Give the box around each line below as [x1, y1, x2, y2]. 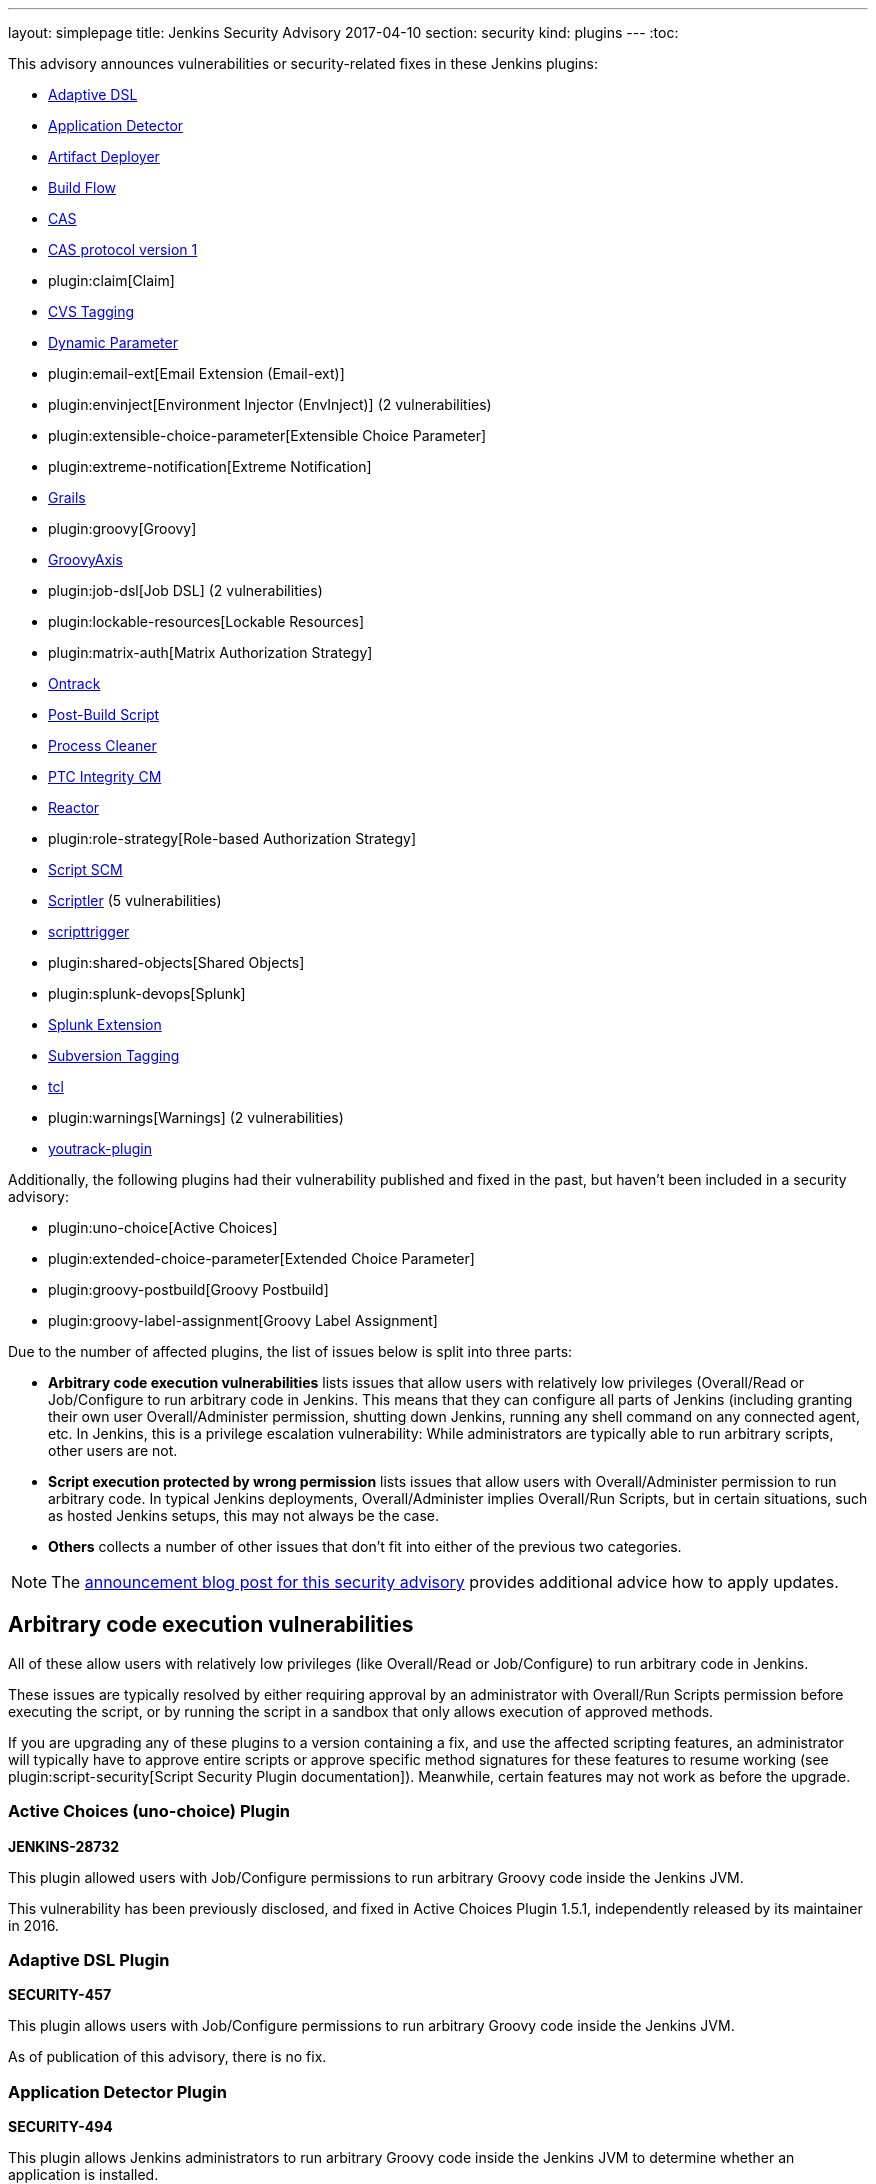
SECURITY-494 [8, 2118, 113, 2136]
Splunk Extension [48, 1016, 162, 1033]
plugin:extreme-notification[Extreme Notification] [48, 458, 372, 475]
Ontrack [48, 675, 101, 692]
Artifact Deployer [48, 148, 160, 165]
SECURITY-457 [8, 1986, 112, 2004]
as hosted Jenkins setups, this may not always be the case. [48, 1507, 440, 1524]
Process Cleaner [48, 737, 157, 754]
